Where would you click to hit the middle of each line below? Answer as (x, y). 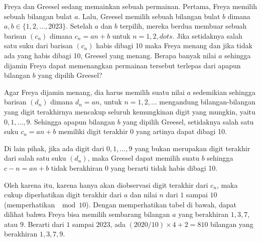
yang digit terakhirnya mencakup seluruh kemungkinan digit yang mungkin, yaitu (130, 111)
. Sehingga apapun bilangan (73, 121)
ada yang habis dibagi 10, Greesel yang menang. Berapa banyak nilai (110, 55)
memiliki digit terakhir (93, 131)
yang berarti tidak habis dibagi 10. (164, 167)
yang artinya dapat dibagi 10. (181, 131)
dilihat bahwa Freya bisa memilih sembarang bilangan (87, 214)
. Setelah (79, 26)
